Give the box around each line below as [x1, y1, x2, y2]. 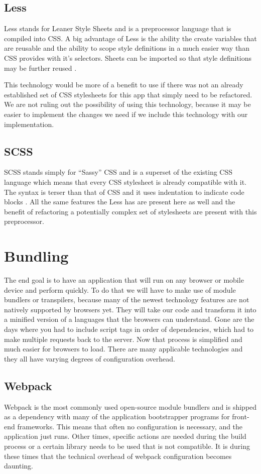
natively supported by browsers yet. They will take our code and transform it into [4, 304, 256, 314]
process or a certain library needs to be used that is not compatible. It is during [4, 440, 250, 451]
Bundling [4, 246, 69, 266]
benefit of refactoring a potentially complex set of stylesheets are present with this [4, 206, 257, 216]
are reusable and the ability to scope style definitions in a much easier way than [4, 43, 249, 53]
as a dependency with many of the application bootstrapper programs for [4, 411, 230, 422]
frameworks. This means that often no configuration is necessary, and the [17, 421, 243, 431]
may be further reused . [4, 62, 77, 73]
